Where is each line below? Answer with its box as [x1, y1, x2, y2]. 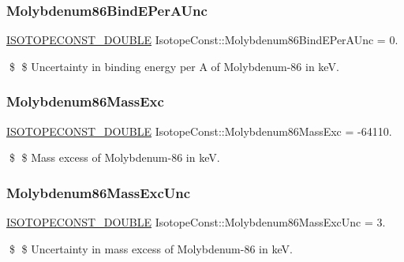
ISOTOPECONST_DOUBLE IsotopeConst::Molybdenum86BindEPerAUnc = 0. [6, 32, 398, 48]
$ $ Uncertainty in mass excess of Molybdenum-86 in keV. [9, 240, 293, 256]
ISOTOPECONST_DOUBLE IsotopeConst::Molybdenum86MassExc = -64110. [6, 122, 392, 139]
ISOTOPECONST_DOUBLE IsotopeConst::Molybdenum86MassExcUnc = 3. [6, 214, 386, 230]
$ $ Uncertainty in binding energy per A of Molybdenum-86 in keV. [9, 58, 339, 74]
